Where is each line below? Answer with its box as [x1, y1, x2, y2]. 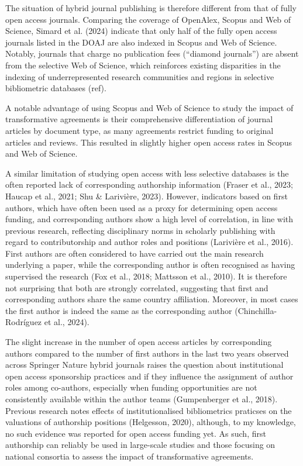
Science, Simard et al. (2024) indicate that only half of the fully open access [5, 25, 277, 37]
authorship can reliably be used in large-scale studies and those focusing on [5, 439, 276, 451]
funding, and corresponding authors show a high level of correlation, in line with [5, 213, 294, 225]
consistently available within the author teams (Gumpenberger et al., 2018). [5, 393, 278, 405]
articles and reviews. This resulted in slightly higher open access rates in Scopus [5, 136, 292, 148]
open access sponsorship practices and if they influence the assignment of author [5, 370, 294, 382]
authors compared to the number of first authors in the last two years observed [5, 347, 289, 359]
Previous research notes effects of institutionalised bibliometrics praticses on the [5, 404, 292, 416]
